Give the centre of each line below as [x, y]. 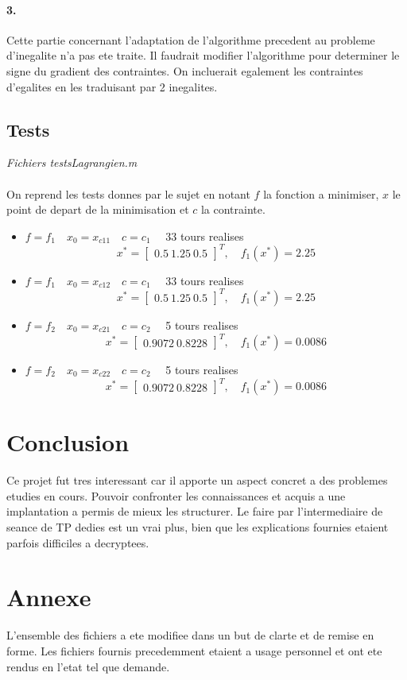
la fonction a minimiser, [321, 193]
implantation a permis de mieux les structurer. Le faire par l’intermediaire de [195, 511]
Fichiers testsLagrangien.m [72, 162]
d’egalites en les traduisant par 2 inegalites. [112, 86]
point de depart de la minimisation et [98, 209]
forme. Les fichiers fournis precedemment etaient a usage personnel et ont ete [194, 650]
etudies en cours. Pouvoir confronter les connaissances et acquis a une [176, 495]
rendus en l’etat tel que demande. [88, 666]
